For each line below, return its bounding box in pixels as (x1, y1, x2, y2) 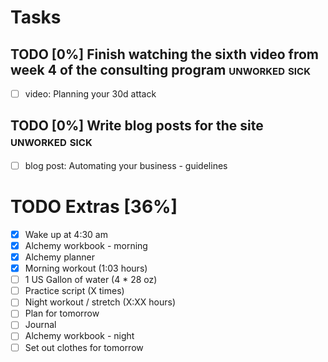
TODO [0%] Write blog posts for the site (10, 117, 264, 135)
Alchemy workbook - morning (24, 239, 148, 251)
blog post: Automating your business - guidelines (24, 159, 228, 171)
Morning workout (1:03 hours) (24, 262, 148, 275)
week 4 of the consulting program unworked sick (10, 61, 311, 78)
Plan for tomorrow (24, 307, 100, 320)
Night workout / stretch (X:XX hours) (24, 296, 177, 308)
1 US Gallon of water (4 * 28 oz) (24, 274, 158, 286)
